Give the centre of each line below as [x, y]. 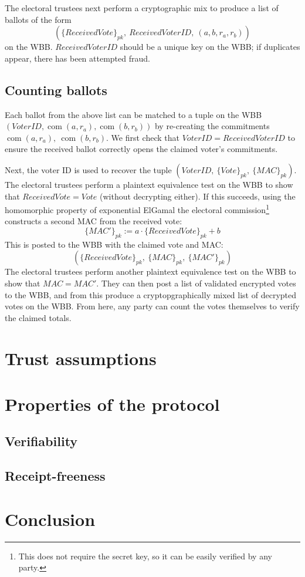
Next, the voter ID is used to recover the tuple [88, 169]
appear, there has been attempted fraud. [77, 58]
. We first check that [143, 137]
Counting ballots [56, 90]
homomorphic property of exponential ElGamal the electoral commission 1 [137, 209]
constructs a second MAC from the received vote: [94, 221]
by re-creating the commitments [212, 126]
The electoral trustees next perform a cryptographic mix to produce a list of [142, 8]
